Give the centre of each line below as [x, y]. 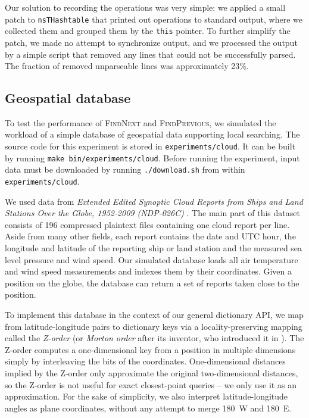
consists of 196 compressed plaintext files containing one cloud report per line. [147, 224]
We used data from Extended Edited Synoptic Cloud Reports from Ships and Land [154, 201]
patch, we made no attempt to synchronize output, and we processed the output [151, 42]
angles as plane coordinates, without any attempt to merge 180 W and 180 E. [148, 408]
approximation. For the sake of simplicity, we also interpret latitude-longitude [146, 396]
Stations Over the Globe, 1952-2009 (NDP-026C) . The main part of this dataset [152, 213]
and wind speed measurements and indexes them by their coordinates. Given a [149, 271]
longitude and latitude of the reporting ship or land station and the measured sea [154, 248]
